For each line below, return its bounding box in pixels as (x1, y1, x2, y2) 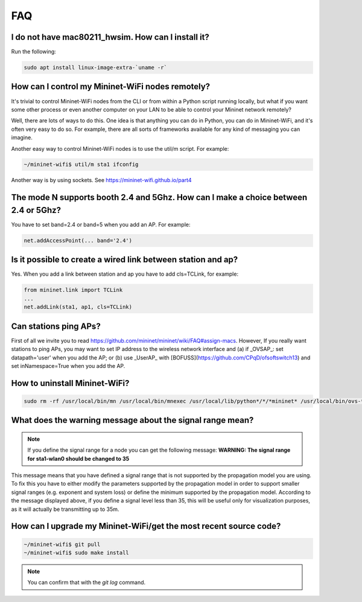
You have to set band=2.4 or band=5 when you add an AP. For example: (11, 221, 191, 228)
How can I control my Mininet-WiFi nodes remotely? (11, 81, 211, 92)
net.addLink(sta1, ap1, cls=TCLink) (24, 303, 133, 311)
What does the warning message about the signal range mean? (11, 415, 254, 425)
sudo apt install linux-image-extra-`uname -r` (24, 64, 167, 71)
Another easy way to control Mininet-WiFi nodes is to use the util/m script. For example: (11, 145, 229, 152)
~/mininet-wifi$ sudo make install (24, 550, 129, 556)
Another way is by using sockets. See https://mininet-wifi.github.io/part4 (11, 177, 192, 184)
